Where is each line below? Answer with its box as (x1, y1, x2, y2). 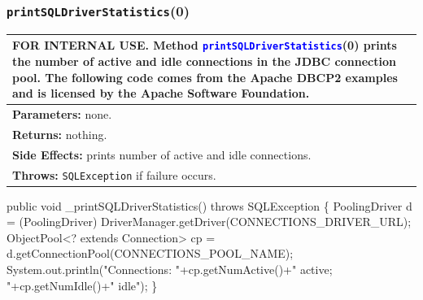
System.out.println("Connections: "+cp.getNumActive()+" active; (7, 261, 333, 278)
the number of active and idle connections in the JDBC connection (12, 52, 396, 69)
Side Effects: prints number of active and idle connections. (12, 146, 312, 163)
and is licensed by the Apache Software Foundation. (12, 85, 310, 102)
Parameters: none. (12, 105, 112, 122)
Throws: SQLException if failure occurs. (12, 166, 216, 183)
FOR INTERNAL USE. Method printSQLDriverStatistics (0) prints (12, 37, 397, 54)
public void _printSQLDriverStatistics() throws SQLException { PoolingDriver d (7, 197, 412, 214)
